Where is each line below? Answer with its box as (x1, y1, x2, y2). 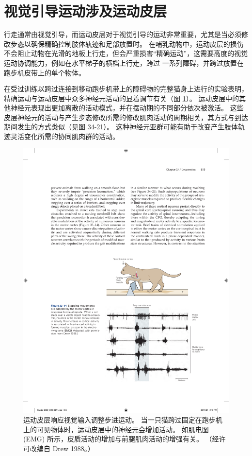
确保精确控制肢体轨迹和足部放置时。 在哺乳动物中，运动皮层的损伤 (31, 38, 244, 49)
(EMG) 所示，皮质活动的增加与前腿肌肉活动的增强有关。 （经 (23, 434, 219, 444)
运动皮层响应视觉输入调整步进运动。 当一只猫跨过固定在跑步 (23, 415, 216, 424)
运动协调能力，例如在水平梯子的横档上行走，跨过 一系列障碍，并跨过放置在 (4, 57, 244, 68)
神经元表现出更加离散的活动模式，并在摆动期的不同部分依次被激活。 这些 (10, 103, 244, 113)
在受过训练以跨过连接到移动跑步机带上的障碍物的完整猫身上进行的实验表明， (4, 84, 248, 94)
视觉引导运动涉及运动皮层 (4, 1, 167, 21)
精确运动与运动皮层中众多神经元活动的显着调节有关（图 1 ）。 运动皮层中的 (4, 93, 239, 103)
